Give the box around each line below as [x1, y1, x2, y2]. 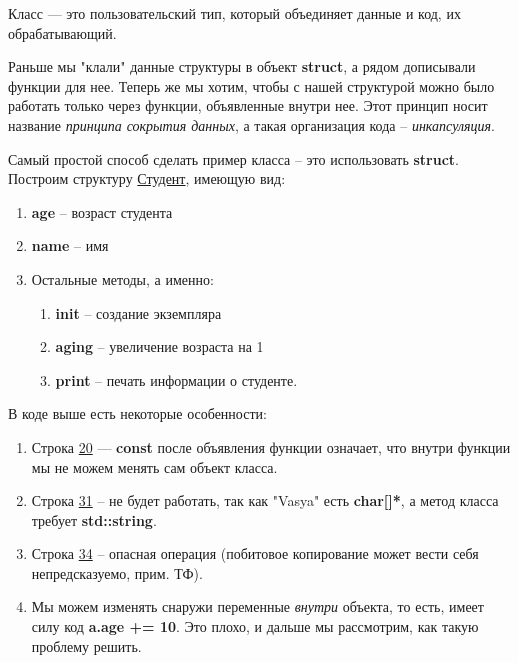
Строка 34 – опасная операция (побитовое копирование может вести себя [31, 543, 479, 564]
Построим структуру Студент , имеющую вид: [8, 168, 286, 189]
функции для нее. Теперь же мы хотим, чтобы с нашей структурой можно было [8, 75, 495, 96]
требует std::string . [31, 509, 157, 530]
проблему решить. [31, 635, 142, 656]
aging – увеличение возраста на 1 [55, 336, 264, 357]
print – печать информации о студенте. [55, 369, 298, 390]
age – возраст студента [31, 201, 173, 222]
